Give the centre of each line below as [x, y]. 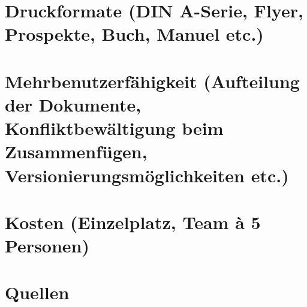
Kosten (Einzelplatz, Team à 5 [133, 222]
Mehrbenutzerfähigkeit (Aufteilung [152, 81]
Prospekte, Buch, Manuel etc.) [134, 34]
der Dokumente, [73, 104]
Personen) [47, 246]
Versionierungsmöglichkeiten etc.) [147, 175]
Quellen [37, 292]
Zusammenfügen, [76, 151]
